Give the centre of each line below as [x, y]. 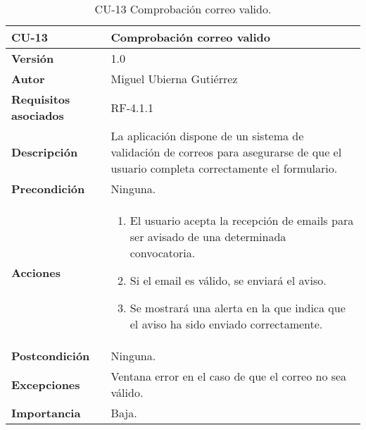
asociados [38, 115]
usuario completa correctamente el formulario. [224, 168]
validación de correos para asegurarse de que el [226, 152]
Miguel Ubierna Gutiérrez [174, 79]
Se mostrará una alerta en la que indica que [238, 308]
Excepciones [46, 384]
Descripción [45, 152]
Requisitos [41, 99]
